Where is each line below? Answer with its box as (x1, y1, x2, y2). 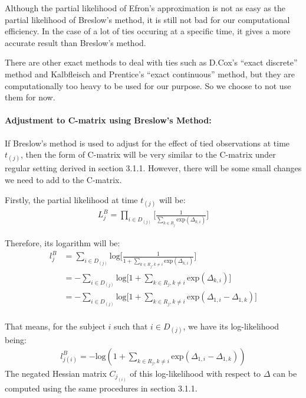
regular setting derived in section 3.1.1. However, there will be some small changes (5, 162, 302, 174)
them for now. (5, 91, 55, 103)
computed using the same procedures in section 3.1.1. (5, 381, 198, 394)
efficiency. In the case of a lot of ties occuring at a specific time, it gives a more (5, 25, 291, 37)
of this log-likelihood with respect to (130, 367, 261, 379)
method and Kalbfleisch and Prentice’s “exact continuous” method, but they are (5, 67, 295, 80)
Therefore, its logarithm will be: (5, 237, 120, 249)
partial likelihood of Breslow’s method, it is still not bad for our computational (5, 13, 290, 25)
